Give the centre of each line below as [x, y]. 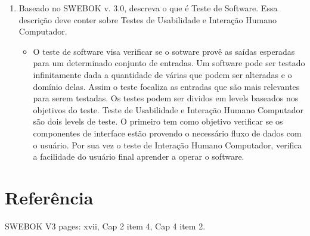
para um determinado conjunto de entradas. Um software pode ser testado [169, 63]
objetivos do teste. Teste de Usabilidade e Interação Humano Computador [168, 109]
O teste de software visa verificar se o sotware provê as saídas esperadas [164, 51]
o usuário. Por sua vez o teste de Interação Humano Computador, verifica [168, 145]
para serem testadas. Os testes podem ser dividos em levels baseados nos [166, 98]
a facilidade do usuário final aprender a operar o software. [139, 156]
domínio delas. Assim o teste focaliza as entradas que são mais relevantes [166, 86]
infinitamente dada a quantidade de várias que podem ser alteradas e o [162, 74]
